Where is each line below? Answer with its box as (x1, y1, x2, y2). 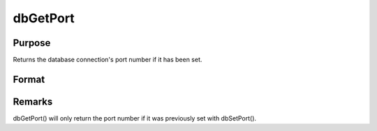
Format (13, 73, 45, 85)
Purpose (13, 37, 51, 49)
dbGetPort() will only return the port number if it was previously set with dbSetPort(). (13, 114, 257, 122)
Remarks (13, 95, 53, 107)
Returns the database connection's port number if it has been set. (13, 56, 202, 64)
